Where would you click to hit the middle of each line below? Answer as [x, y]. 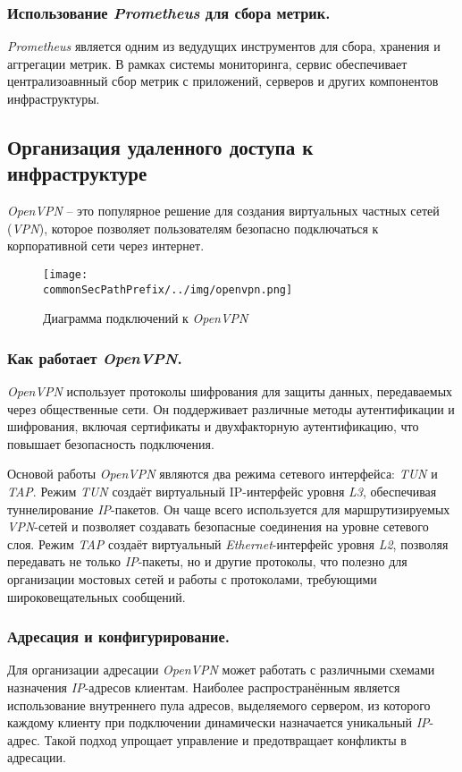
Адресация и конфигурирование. [118, 636]
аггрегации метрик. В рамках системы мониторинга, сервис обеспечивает [207, 63]
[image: [66, 274]
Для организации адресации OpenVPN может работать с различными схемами [221, 670]
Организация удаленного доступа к [160, 146]
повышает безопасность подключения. [111, 443]
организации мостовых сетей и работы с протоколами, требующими [192, 579]
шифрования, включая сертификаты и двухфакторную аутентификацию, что [213, 426]
